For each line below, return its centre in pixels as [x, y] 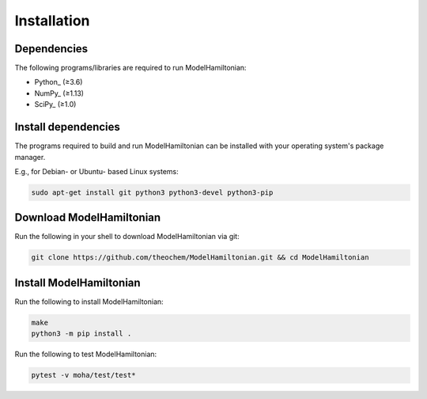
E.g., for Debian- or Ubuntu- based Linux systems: [96, 171]
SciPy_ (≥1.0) [55, 104]
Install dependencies [67, 127]
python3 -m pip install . [81, 334]
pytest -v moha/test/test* [83, 375]
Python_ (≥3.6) [59, 82]
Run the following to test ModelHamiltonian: [86, 354]
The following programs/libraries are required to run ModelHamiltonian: [130, 68]
